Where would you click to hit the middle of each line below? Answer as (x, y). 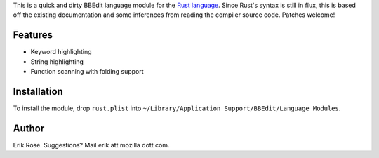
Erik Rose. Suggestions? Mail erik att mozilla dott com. (91, 145)
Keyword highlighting (61, 52)
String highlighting (57, 61)
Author (29, 128)
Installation (38, 91)
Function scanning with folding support (87, 72)
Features (33, 35)
